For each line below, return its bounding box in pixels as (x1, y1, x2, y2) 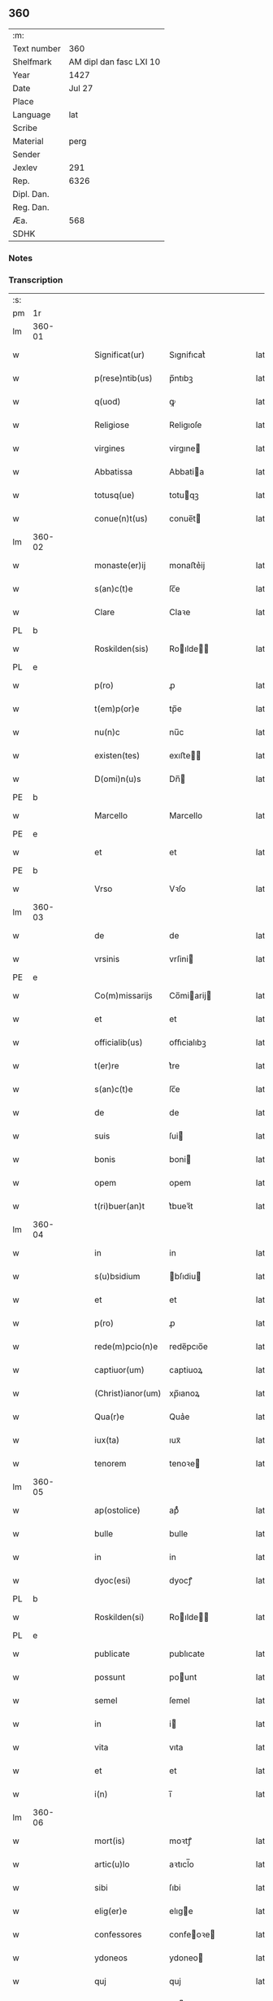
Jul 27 (68, 82, 93, 94)
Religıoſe (169, 419, 202, 430)
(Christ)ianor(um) (94, 1387, 162, 1399)
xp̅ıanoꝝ (169, 1387, 201, 1399)
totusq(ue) (94, 490, 136, 501)
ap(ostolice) (94, 1505, 141, 1516)
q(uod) (94, 396, 121, 408)
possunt (94, 1671, 126, 1683)
